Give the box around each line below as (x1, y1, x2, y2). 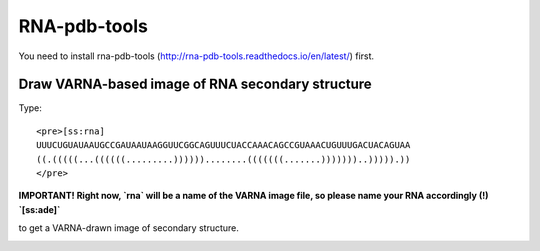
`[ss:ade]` (18, 203, 61, 215)
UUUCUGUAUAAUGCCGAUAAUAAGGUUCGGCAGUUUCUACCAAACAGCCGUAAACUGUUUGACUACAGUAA (36, 140, 411, 151)
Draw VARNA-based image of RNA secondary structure (18, 76, 372, 93)
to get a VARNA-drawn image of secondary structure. (18, 222, 240, 234)
